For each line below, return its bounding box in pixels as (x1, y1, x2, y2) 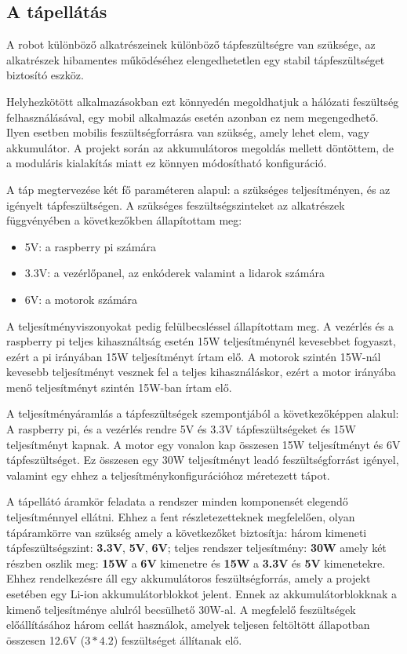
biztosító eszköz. (6, 67, 84, 83)
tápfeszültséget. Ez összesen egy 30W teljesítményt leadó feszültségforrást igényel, (6, 451, 399, 468)
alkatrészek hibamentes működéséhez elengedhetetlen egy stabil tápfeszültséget (6, 51, 385, 68)
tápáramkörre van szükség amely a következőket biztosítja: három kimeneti (6, 524, 367, 540)
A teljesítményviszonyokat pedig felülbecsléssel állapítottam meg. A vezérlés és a (6, 317, 394, 334)
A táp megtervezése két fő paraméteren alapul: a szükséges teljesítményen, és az (6, 181, 391, 197)
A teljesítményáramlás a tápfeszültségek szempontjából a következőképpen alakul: (6, 405, 399, 422)
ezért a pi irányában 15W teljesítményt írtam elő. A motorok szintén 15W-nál (6, 348, 381, 364)
